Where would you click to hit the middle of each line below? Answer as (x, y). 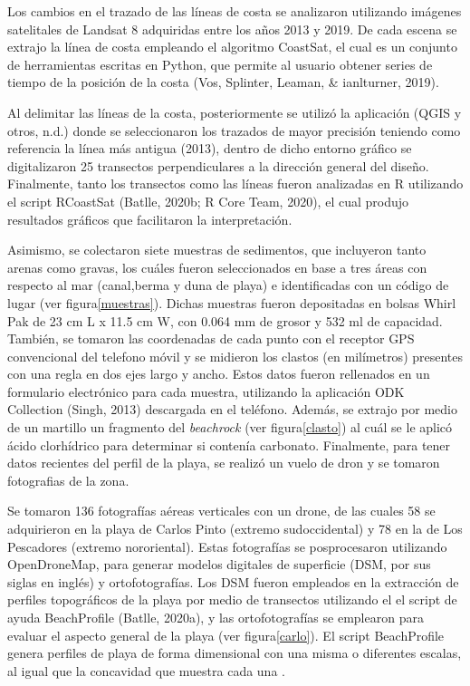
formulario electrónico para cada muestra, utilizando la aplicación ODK (206, 391)
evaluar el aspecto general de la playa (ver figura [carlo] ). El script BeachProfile (226, 635)
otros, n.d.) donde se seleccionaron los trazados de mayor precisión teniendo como (234, 130)
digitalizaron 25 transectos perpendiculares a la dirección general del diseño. (218, 165)
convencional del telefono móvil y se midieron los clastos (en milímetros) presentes (235, 356)
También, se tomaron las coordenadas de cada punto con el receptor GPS (211, 338)
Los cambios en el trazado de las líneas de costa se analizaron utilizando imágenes (235, 11)
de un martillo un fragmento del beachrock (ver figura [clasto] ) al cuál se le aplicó (230, 427)
